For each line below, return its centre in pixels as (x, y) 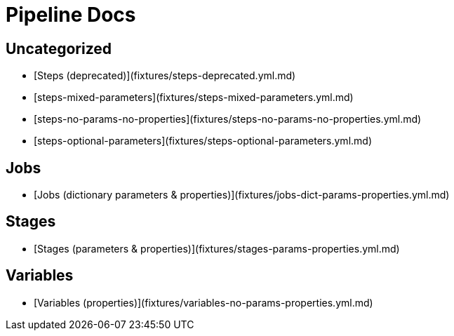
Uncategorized (59, 48)
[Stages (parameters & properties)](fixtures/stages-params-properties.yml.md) (217, 248)
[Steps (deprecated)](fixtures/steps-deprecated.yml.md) (165, 76)
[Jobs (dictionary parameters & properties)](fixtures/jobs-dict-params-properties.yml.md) (242, 195)
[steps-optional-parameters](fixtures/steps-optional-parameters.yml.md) (203, 141)
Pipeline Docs (71, 15)
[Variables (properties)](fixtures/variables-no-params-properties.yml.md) (203, 302)
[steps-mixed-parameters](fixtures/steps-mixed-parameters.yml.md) (194, 98)
